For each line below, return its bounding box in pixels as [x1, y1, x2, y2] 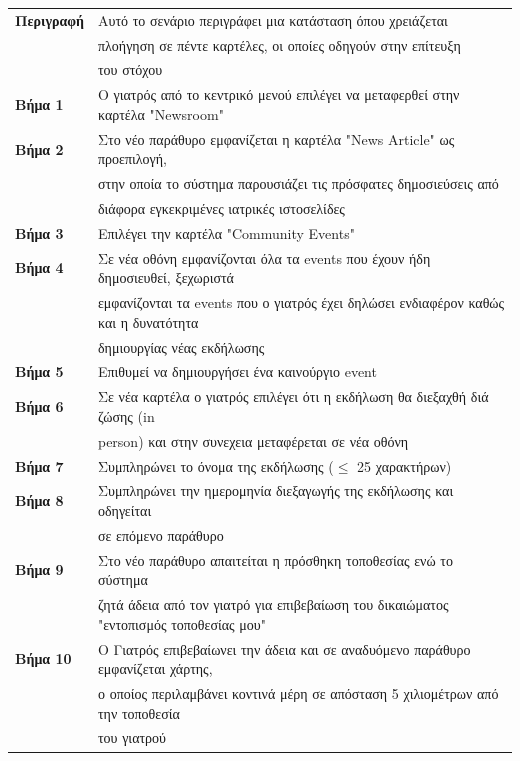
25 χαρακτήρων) [357, 455, 452, 476]
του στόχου [97, 59, 163, 80]
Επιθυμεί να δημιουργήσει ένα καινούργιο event [97, 361, 377, 382]
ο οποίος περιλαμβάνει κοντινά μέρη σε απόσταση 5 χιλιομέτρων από [97, 682, 499, 703]
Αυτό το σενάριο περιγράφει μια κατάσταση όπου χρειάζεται [97, 9, 448, 30]
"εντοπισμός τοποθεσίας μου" [97, 613, 266, 634]
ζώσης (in [97, 405, 155, 426]
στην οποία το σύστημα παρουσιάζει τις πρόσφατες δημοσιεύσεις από [97, 173, 499, 194]
